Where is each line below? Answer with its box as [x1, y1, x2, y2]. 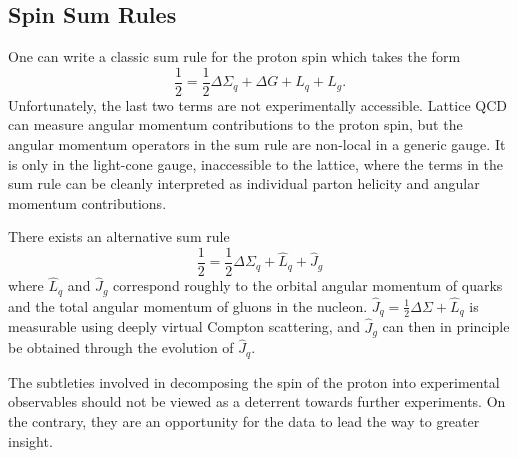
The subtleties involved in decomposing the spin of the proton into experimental [8, 371, 500, 392]
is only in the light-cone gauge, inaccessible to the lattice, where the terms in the [8, 153, 503, 174]
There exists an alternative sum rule [8, 226, 230, 247]
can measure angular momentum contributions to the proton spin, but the [8, 114, 463, 135]
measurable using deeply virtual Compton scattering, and [8, 316, 360, 337]
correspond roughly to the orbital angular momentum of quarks [113, 275, 503, 296]
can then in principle [382, 316, 510, 337]
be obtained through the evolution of [8, 337, 234, 358]
